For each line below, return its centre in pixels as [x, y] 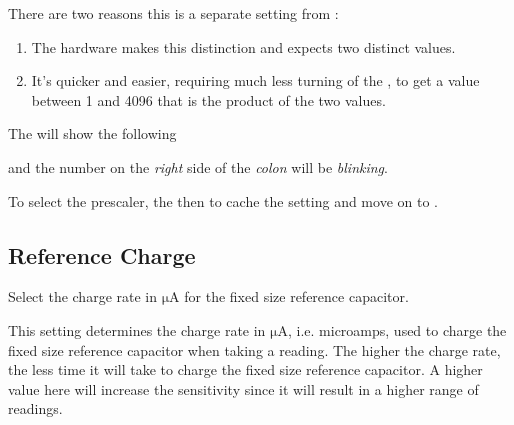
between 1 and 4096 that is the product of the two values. [208, 99]
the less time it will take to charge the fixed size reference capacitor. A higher [245, 369]
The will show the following [92, 133]
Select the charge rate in [83, 296]
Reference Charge [102, 254]
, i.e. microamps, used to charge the [397, 329]
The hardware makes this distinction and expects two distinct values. [243, 46]
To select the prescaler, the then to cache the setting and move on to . [223, 200]
